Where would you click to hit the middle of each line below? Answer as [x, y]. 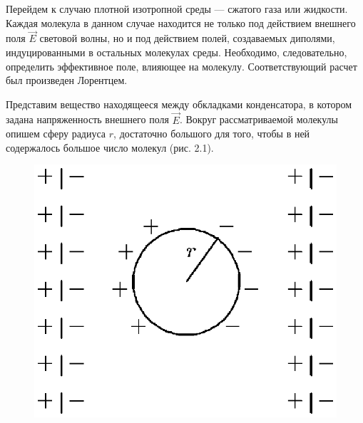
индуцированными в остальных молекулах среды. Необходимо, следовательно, [177, 52]
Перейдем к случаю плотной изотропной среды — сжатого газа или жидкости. [177, 9]
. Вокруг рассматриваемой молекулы [259, 119]
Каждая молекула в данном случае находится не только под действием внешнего [181, 22]
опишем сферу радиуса [56, 134]
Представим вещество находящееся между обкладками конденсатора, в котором [179, 104]
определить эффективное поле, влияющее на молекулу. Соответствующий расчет [181, 66]
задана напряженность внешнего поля [87, 119]
